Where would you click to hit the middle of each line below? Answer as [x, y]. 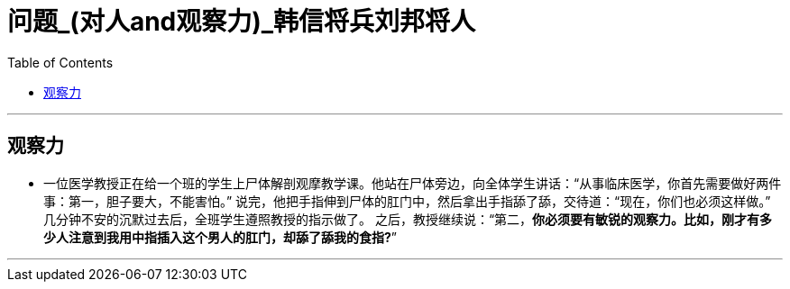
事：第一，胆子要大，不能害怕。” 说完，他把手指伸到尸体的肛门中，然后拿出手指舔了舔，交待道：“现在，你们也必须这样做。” [407, 201]
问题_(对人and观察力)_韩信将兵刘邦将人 [242, 22]
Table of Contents [60, 62]
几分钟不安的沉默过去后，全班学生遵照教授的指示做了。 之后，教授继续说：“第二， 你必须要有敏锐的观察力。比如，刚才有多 [408, 219]
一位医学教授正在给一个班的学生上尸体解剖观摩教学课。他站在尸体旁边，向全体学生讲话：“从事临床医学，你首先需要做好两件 [413, 183]
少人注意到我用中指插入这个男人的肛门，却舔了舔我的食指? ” [220, 237]
